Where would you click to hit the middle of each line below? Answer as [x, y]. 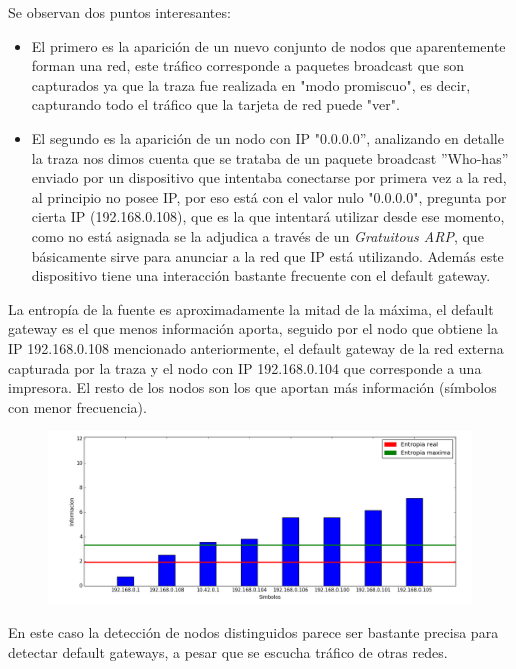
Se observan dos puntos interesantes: [119, 12]
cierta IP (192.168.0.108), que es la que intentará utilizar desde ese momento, [268, 216]
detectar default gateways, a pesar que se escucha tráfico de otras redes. [228, 651]
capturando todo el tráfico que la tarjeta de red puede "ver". [215, 104]
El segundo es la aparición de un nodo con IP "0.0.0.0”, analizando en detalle [267, 137]
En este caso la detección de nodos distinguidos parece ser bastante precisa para [253, 631]
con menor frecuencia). [77, 406]
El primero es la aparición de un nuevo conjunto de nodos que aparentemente [268, 45]
